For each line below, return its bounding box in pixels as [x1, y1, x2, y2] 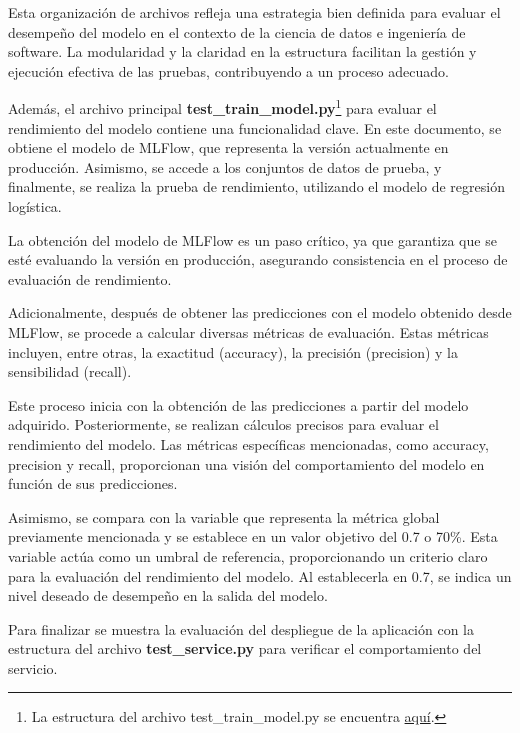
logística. [8, 196, 62, 216]
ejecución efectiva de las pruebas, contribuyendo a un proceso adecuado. [8, 60, 449, 81]
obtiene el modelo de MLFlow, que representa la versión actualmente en [8, 137, 449, 158]
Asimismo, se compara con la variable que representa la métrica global [8, 506, 440, 527]
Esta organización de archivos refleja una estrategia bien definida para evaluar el [8, 2, 501, 22]
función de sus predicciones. [8, 473, 178, 494]
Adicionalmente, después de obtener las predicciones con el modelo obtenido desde [8, 302, 512, 323]
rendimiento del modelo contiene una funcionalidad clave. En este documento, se [8, 117, 502, 138]
